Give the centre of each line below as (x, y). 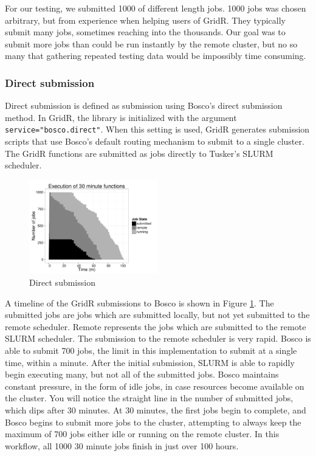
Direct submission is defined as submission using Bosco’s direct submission (144, 105)
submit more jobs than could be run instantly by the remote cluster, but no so (151, 43)
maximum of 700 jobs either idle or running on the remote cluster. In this (142, 434)
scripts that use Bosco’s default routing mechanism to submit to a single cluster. (155, 141)
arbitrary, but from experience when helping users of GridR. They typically (145, 20)
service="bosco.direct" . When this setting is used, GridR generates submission (157, 129)
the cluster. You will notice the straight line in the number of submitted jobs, (149, 398)
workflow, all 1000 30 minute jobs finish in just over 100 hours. (122, 445)
